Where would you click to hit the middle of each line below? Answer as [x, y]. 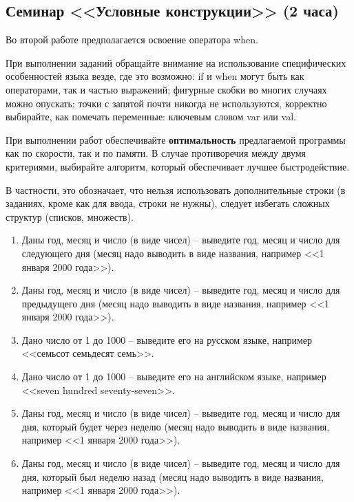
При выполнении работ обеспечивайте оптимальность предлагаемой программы [176, 139]
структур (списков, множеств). [70, 216]
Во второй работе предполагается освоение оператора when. [132, 40]
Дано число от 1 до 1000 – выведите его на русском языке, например [167, 339]
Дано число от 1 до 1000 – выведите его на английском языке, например [174, 376]
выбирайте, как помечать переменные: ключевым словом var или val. [151, 117]
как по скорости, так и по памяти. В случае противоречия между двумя [156, 153]
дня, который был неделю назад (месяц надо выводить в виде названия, [173, 476]
